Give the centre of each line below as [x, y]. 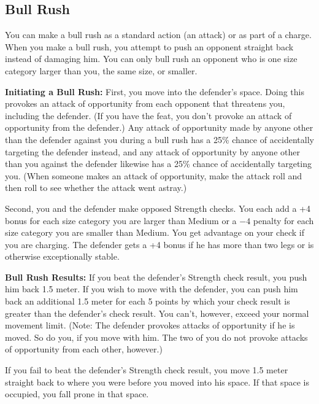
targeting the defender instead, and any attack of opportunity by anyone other [152, 151]
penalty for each [283, 220]
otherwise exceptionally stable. [62, 256]
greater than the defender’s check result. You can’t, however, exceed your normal [157, 313]
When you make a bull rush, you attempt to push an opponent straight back [149, 46]
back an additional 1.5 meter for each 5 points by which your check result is [148, 301]
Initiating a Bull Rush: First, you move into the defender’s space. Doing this [155, 91]
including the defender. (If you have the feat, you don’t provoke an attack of [148, 115]
